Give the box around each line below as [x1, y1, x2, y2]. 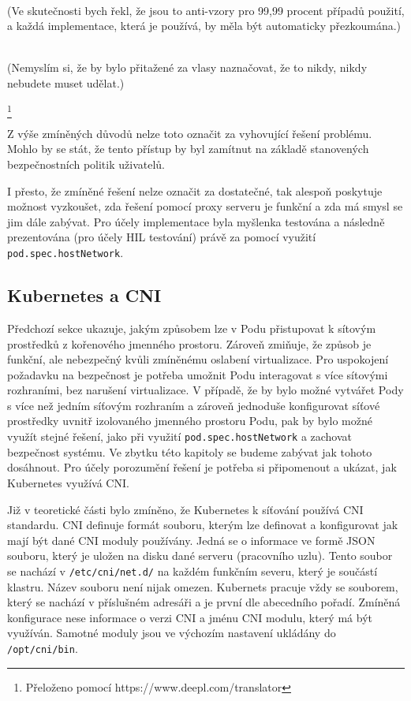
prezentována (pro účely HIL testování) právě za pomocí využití [7, 229, 316, 245]
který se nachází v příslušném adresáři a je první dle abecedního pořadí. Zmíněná [7, 594, 401, 610]
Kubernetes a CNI [7, 283, 162, 308]
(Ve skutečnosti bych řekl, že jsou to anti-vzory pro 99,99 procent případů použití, [7, 2, 405, 18]
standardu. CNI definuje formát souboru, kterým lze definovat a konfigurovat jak [7, 516, 398, 533]
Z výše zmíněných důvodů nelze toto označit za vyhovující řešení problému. [7, 125, 372, 141]
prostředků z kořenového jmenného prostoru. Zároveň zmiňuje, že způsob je [7, 335, 372, 352]
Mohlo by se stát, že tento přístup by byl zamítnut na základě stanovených [7, 140, 369, 157]
